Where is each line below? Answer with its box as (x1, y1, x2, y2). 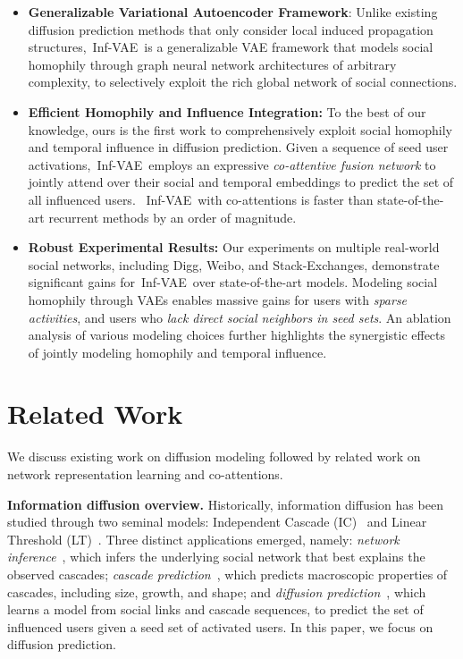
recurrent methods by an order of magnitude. (48, 207, 297, 226)
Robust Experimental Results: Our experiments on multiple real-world (28, 238, 440, 257)
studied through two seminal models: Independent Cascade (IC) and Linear (7, 512, 427, 531)
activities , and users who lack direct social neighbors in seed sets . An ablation (28, 308, 451, 326)
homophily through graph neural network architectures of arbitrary (28, 55, 397, 73)
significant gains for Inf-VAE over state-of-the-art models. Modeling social (28, 273, 438, 291)
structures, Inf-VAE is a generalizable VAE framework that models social (28, 38, 434, 56)
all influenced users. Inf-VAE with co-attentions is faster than (28, 190, 374, 208)
